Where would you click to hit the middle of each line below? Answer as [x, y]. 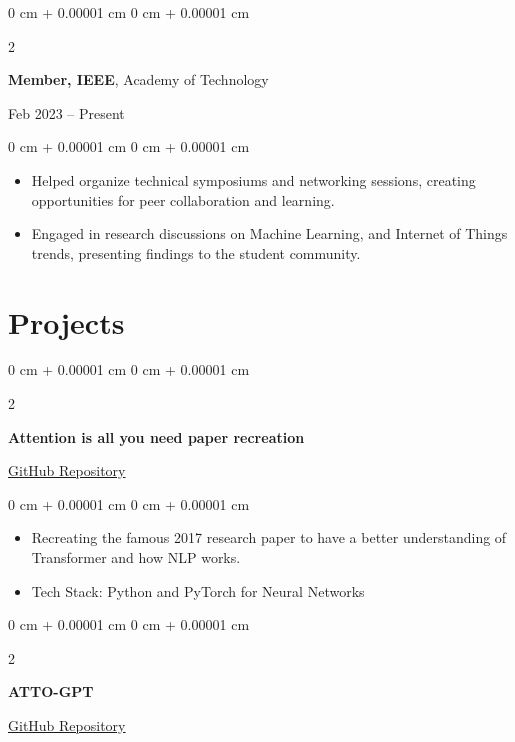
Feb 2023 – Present [66, 112]
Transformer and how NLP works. [136, 557]
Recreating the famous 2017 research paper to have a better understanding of [269, 537]
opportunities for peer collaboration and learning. [183, 199]
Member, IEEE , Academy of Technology [138, 79]
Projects [66, 321]
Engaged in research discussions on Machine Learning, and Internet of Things [269, 233]
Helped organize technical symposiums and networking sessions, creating [253, 179]
